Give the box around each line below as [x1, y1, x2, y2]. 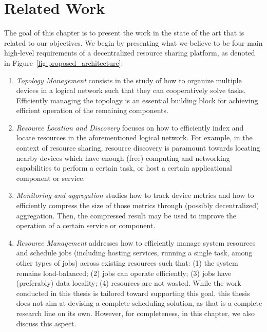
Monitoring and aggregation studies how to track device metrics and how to [16, 190, 254, 200]
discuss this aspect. [16, 318, 77, 328]
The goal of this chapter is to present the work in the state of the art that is [4, 27, 244, 38]
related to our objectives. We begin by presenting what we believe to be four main [4, 37, 263, 48]
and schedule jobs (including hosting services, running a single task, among [16, 247, 253, 258]
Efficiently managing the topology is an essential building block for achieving [16, 95, 258, 105]
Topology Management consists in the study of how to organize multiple [16, 75, 242, 85]
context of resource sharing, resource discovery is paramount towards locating [16, 142, 260, 153]
